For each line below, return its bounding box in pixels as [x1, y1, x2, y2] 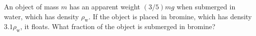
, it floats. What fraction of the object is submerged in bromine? [20, 21, 215, 32]
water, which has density [4, 11, 79, 21]
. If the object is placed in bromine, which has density [88, 11, 252, 21]
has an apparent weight [69, 1, 141, 11]
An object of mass [4, 1, 59, 11]
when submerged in [176, 1, 236, 11]
